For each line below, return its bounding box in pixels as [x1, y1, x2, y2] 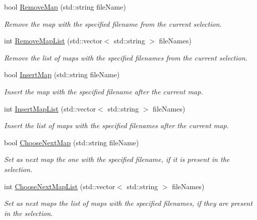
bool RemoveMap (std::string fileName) [4, 2, 126, 12]
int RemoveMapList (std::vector [4, 35, 102, 46]
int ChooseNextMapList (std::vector [4, 181, 115, 191]
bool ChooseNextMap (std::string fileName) [4, 137, 139, 147]
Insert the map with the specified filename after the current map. [4, 86, 203, 96]
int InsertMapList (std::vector [4, 103, 96, 114]
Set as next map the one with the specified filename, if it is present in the [4, 154, 230, 164]
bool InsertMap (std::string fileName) [4, 69, 120, 80]
